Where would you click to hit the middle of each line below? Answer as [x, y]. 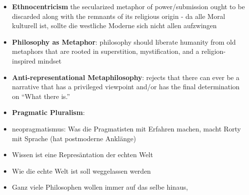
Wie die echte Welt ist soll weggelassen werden [81, 171]
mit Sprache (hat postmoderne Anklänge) [74, 138]
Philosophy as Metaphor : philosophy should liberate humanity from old [124, 41]
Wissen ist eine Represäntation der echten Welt [82, 154]
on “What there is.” [41, 96]
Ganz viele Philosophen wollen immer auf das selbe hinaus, [100, 187]
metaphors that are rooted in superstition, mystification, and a [106, 51]
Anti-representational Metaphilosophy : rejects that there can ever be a [126, 77]
